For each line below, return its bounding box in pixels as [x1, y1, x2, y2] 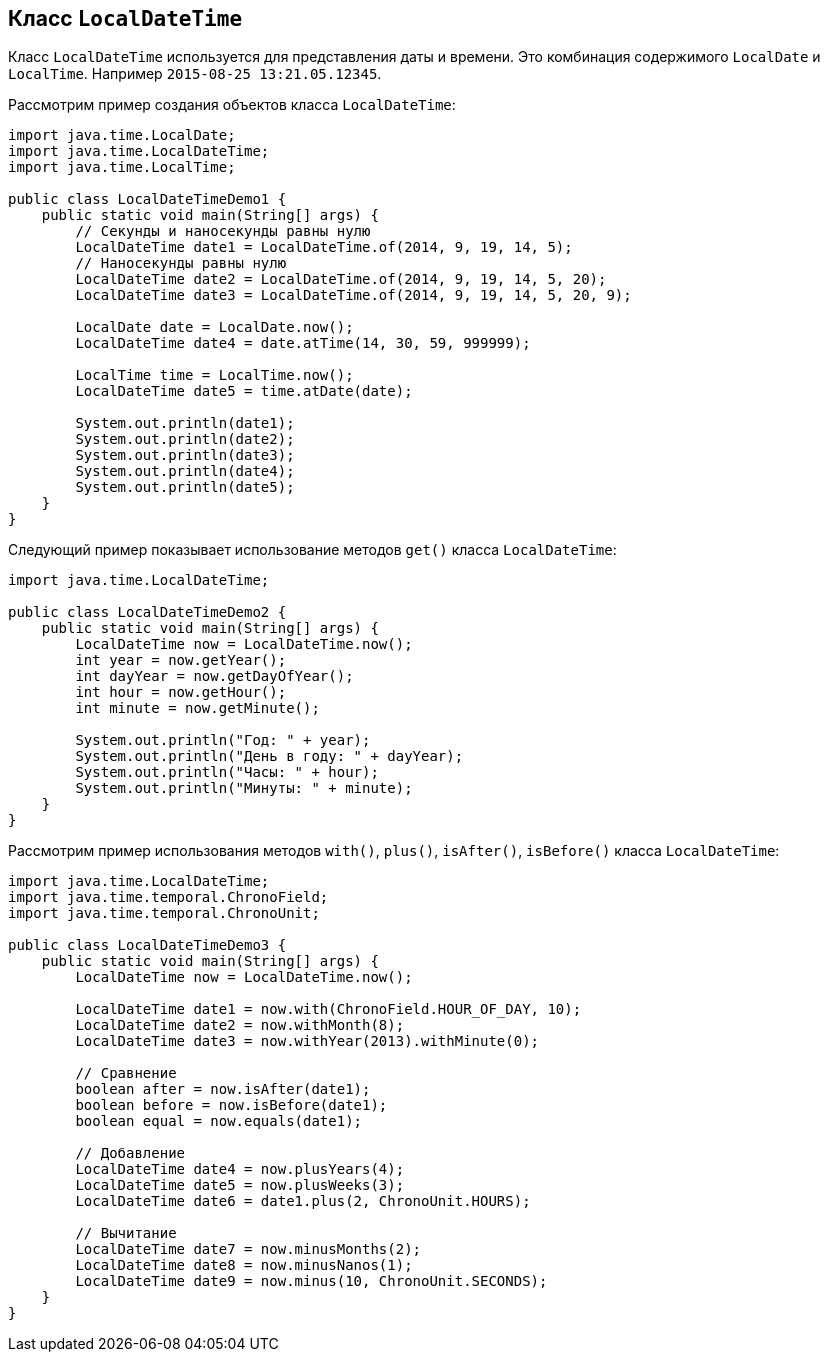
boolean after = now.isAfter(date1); [75, 1081, 371, 1098]
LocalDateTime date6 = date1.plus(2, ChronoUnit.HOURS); [75, 1193, 531, 1210]
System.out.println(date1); [75, 415, 295, 432]
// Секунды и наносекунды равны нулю [75, 223, 371, 240]
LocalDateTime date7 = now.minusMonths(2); [75, 1241, 422, 1258]
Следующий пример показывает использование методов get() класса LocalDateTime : [8, 541, 617, 559]
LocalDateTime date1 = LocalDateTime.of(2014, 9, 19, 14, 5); [75, 239, 573, 256]
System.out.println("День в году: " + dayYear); [75, 748, 464, 765]
